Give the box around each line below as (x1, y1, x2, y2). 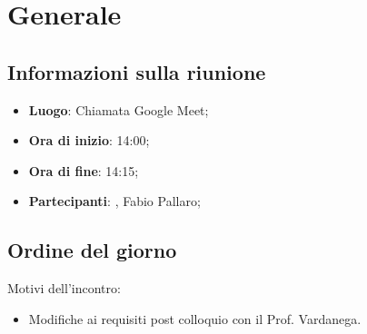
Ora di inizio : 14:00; (28, 131, 150, 150)
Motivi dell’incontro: (7, 279, 121, 298)
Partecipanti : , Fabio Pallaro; (28, 192, 201, 211)
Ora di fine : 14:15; (28, 161, 139, 180)
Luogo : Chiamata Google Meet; (28, 100, 209, 119)
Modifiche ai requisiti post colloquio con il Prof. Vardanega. (28, 309, 362, 328)
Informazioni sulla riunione (7, 57, 266, 85)
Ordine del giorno (7, 236, 177, 264)
